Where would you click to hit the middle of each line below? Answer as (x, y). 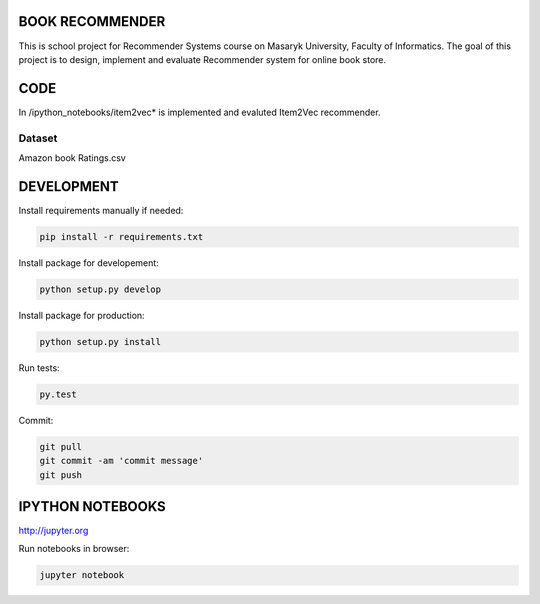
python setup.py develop (100, 289)
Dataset (38, 138)
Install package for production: (81, 315)
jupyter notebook (82, 575)
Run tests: (39, 367)
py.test (58, 394)
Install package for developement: (88, 262)
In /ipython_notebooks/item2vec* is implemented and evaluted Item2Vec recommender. (199, 112)
